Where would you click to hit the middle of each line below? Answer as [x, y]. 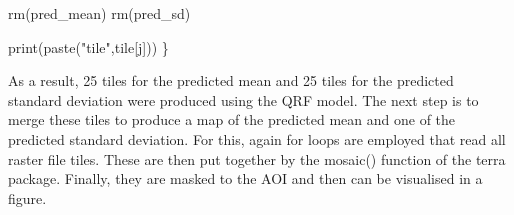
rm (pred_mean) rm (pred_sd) [99, 13]
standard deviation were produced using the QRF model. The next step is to [243, 99]
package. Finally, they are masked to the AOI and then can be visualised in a [245, 178]
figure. [27, 197]
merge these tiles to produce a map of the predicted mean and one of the [232, 119]
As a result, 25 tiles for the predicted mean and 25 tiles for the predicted [231, 80]
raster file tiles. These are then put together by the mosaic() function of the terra [257, 158]
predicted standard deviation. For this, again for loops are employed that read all [257, 138]
